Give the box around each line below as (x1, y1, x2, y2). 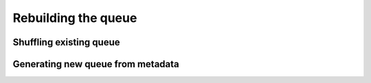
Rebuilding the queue (12, 10, 137, 25)
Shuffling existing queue (12, 36, 120, 48)
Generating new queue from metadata (12, 58, 179, 70)
